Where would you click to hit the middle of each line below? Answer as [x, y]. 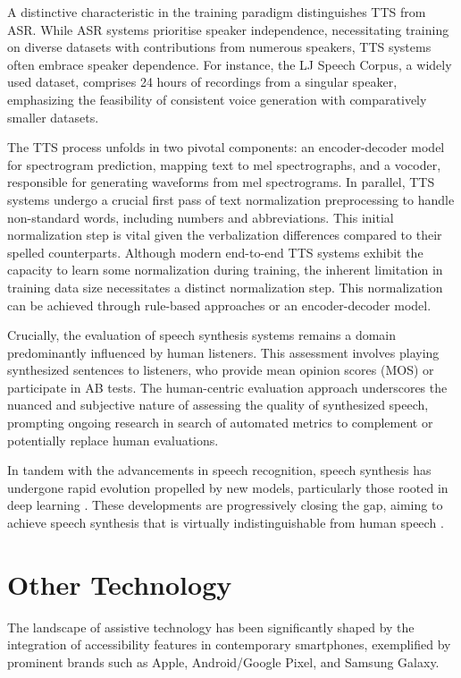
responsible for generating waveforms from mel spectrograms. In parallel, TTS [221, 182]
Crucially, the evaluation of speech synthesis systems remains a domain [202, 335]
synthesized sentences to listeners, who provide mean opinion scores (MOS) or [221, 370]
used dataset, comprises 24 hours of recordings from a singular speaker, [202, 82]
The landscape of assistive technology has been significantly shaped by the [211, 627]
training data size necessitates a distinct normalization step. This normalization [225, 287]
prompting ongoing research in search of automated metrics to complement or [220, 423]
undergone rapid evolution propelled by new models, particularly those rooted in [228, 487]
